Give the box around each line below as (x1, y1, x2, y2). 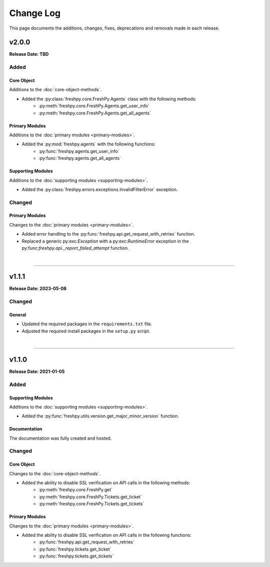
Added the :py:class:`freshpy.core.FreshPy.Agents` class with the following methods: (21, 96, 197, 102)
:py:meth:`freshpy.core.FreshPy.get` (38, 487, 113, 493)
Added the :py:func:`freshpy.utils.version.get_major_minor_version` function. (21, 413, 179, 419)
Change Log (9, 8, 61, 19)
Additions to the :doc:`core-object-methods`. (9, 87, 102, 93)
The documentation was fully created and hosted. (9, 435, 112, 441)
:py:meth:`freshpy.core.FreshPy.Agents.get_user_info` (38, 103, 149, 109)
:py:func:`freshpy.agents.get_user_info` (38, 148, 119, 154)
